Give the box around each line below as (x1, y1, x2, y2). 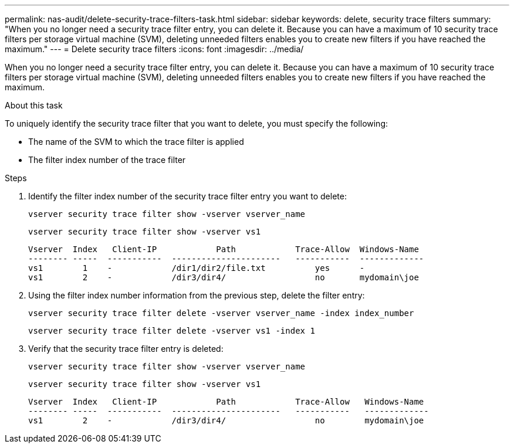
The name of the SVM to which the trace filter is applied (28, 137, 244, 147)
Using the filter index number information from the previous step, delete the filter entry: (28, 290, 365, 300)
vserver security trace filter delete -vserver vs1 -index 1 (28, 326, 315, 335)
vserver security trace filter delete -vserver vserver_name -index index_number (28, 308, 414, 318)
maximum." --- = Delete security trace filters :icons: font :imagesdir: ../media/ (5, 44, 304, 54)
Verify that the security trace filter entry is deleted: (28, 344, 224, 354)
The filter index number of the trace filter (28, 155, 186, 165)
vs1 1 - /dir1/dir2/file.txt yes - (28, 263, 365, 273)
